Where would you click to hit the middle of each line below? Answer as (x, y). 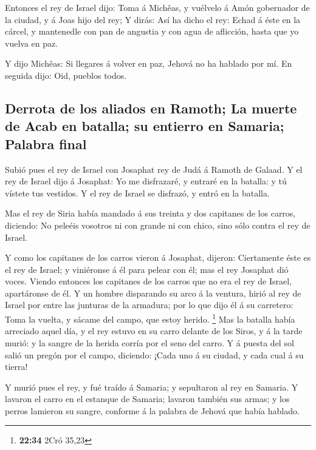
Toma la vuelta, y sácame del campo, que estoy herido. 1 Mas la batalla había (150, 318)
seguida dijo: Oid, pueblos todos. (66, 75)
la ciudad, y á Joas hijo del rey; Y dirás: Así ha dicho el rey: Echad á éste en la (153, 19)
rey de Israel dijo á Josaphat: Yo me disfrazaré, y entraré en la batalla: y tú (146, 181)
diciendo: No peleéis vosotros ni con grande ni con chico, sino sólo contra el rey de (158, 225)
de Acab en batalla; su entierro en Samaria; (145, 126)
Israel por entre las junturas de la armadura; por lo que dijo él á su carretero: (149, 305)
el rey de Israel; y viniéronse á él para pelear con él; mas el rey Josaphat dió (147, 269)
